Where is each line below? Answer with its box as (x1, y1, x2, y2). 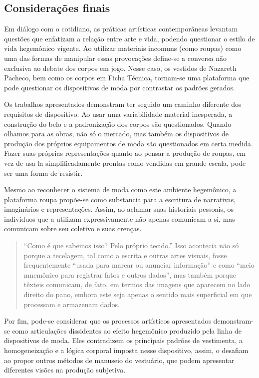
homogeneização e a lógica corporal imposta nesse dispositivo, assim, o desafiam (4, 345, 249, 356)
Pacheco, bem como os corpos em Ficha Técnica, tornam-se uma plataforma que (4, 72, 250, 83)
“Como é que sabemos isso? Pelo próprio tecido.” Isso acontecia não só (23, 240, 239, 251)
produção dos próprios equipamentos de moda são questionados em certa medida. (4, 138, 253, 148)
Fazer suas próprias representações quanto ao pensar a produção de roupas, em (4, 148, 246, 158)
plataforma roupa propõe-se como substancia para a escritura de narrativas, (4, 194, 236, 204)
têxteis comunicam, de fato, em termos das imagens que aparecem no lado (23, 279, 251, 290)
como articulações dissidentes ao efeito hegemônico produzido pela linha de (12, 325, 242, 336)
